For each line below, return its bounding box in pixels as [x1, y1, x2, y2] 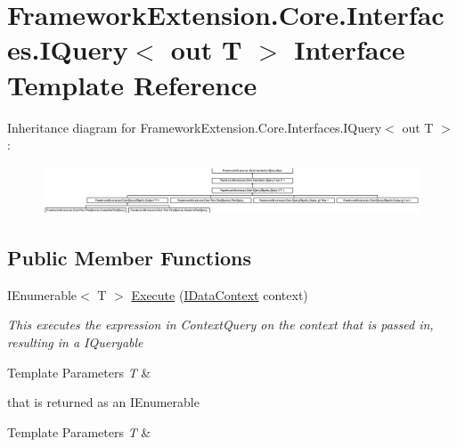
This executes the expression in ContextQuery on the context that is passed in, [7, 315, 434, 334]
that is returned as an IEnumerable [7, 393, 200, 411]
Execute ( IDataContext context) [131, 285, 308, 304]
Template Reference [7, 66, 257, 102]
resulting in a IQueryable [7, 332, 143, 351]
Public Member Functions [7, 243, 251, 271]
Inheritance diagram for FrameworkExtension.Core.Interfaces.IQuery [7, 118, 382, 136]
